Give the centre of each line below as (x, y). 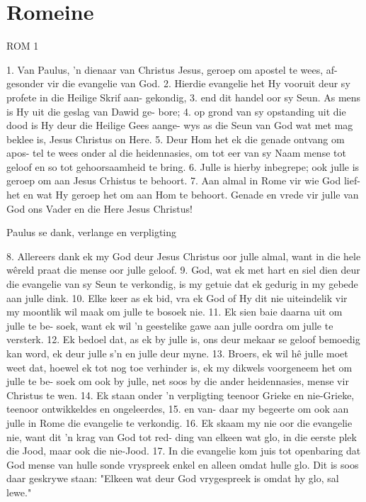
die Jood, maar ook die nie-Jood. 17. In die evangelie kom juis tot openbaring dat (184, 451)
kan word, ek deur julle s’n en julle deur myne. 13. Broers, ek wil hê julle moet (177, 353)
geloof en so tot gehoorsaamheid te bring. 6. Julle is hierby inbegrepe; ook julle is (183, 166)
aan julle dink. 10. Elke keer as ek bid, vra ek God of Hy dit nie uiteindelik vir (177, 297)
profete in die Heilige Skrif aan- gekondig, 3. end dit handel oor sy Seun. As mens (184, 97)
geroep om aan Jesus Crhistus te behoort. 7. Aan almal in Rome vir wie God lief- (183, 180)
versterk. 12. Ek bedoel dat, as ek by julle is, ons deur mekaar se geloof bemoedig (183, 339)
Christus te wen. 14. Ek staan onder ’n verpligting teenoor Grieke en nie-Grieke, (181, 395)
